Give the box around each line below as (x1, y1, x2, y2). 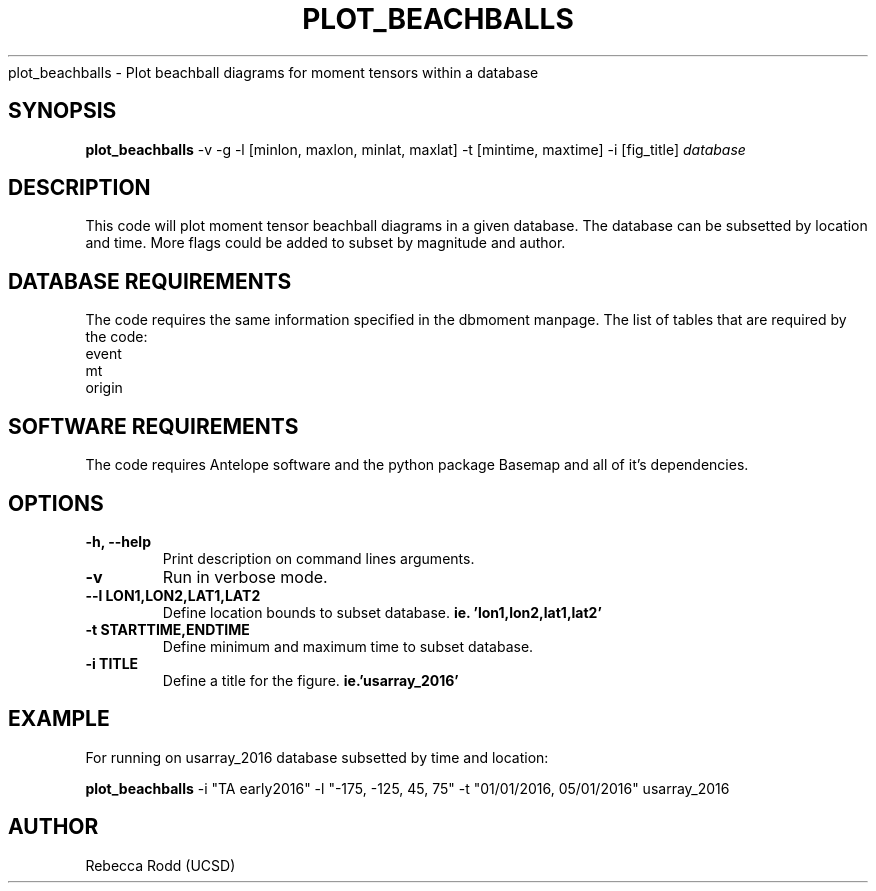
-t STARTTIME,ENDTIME (85, 620, 250, 638)
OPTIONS (8, 490, 104, 516)
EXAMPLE (8, 706, 110, 732)
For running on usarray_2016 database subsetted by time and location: (85, 748, 549, 766)
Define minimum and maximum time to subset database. (162, 637, 534, 655)
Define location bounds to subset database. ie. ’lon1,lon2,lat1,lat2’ (162, 603, 602, 621)
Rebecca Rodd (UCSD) (85, 856, 236, 874)
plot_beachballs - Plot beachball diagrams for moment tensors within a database (8, 63, 539, 81)
